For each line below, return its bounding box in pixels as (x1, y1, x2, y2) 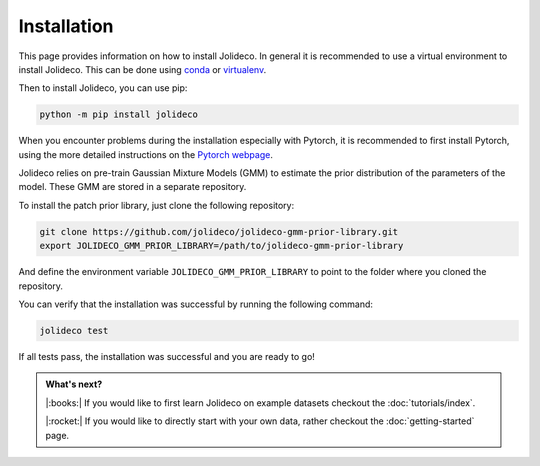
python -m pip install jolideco (39, 109, 199, 120)
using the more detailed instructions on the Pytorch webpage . (18, 148, 274, 160)
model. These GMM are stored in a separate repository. (18, 181, 247, 193)
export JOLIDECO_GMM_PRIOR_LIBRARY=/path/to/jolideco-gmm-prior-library (39, 240, 404, 252)
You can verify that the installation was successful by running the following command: (18, 298, 374, 310)
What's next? (45, 378, 103, 390)
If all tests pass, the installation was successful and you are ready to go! (18, 350, 315, 362)
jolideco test (39, 325, 109, 336)
